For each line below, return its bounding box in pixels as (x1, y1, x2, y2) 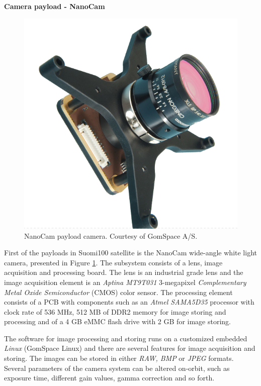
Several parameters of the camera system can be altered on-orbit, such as (4, 362, 230, 373)
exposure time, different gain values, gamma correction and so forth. (4, 372, 215, 383)
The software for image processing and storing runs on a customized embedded (4, 333, 247, 343)
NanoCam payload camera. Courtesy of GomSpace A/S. (24, 230, 198, 241)
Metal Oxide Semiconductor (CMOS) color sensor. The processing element (4, 286, 233, 297)
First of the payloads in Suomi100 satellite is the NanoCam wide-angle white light (4, 247, 257, 258)
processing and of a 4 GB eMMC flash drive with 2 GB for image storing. (4, 316, 231, 327)
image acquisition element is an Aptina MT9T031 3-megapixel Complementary (4, 276, 246, 287)
